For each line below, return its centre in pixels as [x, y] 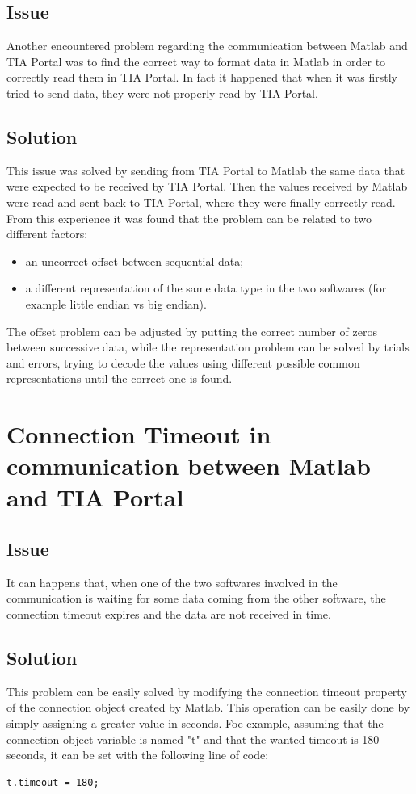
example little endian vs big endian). [116, 303]
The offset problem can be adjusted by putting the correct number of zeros [192, 331]
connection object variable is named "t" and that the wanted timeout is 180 [193, 739]
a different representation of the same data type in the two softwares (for [206, 288]
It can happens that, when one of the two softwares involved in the [172, 582]
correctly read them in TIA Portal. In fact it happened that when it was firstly [202, 77]
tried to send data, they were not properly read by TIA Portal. [162, 92]
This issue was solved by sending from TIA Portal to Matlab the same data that [206, 170]
